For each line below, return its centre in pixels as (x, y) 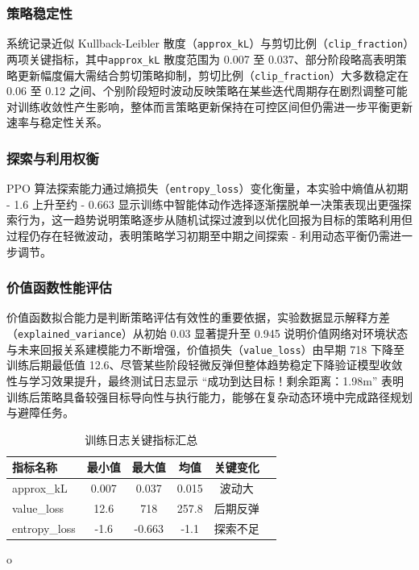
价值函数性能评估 (59, 287)
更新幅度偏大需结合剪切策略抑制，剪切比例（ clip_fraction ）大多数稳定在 (213, 75)
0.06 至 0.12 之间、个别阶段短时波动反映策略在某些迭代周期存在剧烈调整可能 (207, 91)
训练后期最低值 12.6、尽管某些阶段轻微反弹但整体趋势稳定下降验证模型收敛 (205, 365)
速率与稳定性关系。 (57, 122)
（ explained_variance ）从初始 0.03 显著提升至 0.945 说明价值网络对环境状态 (207, 333)
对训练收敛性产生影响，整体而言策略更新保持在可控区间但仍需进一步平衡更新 (209, 106)
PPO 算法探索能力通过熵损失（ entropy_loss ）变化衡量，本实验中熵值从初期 (207, 188)
